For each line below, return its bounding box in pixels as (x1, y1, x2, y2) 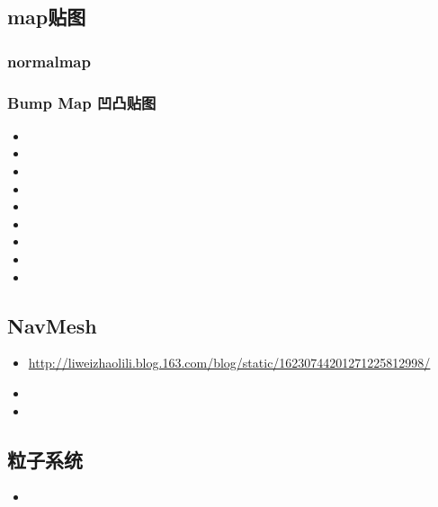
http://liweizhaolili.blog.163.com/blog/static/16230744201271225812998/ (28, 353, 431, 372)
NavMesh (7, 311, 97, 339)
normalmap (7, 49, 91, 72)
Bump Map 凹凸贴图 (7, 91, 156, 113)
